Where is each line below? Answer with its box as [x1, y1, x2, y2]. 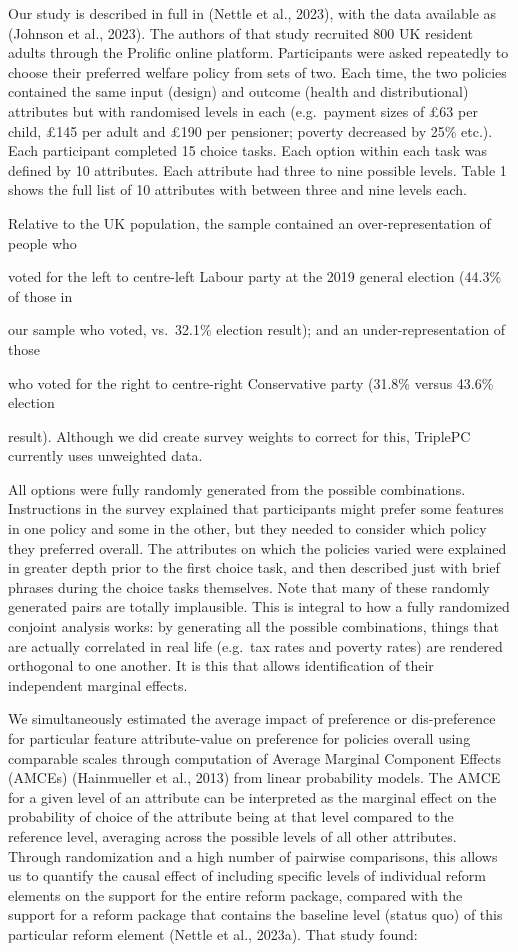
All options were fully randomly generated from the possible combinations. [8, 478, 466, 499]
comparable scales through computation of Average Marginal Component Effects [8, 747, 501, 768]
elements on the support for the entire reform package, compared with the [8, 884, 463, 905]
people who [8, 232, 77, 253]
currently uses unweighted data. [8, 445, 203, 466]
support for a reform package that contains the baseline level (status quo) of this [8, 904, 503, 925]
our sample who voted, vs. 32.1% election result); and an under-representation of [8, 319, 506, 340]
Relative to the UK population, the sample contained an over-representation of [8, 212, 491, 233]
